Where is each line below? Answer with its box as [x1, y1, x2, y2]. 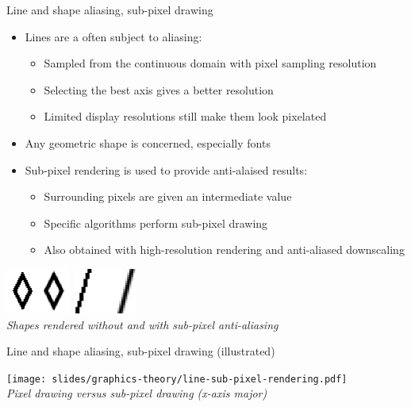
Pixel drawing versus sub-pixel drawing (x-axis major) [6, 385, 267, 401]
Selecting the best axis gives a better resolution [44, 81, 274, 98]
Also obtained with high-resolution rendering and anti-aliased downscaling [44, 241, 405, 258]
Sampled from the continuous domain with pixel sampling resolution [44, 55, 377, 71]
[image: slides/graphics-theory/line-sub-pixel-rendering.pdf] [6, 373, 348, 385]
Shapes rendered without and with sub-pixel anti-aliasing [6, 316, 278, 332]
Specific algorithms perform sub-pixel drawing [44, 214, 268, 231]
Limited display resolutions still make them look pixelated [44, 108, 327, 125]
